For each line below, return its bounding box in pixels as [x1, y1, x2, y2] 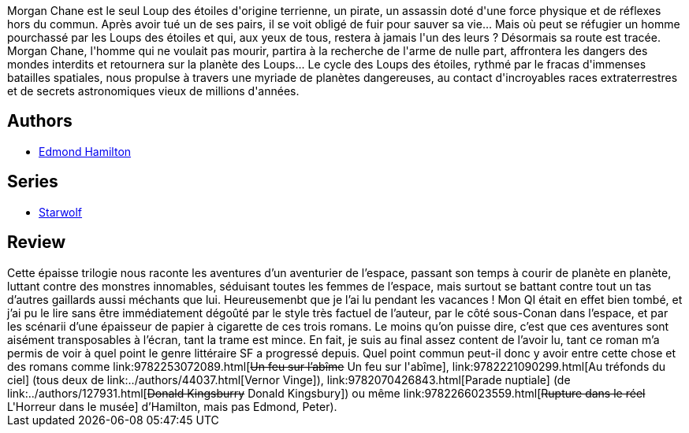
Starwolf [39, 205, 83, 219]
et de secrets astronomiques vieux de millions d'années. [7, 84, 300, 98]
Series [7, 172, 58, 192]
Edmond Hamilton [39, 144, 132, 158]
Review [7, 232, 66, 253]
